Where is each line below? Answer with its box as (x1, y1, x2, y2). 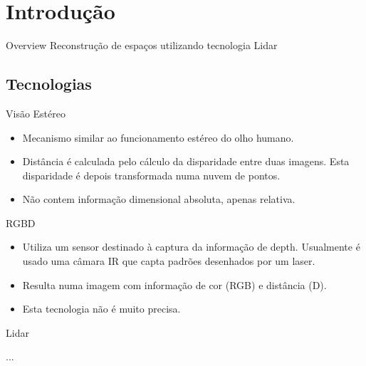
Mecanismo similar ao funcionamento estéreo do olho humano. (22, 130, 294, 145)
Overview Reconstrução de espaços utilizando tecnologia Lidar (6, 38, 278, 53)
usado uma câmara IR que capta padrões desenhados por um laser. (22, 253, 315, 268)
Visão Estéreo (6, 105, 66, 120)
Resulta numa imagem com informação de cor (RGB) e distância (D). (22, 277, 327, 292)
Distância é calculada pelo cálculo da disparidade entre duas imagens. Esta (22, 154, 350, 169)
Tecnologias (6, 73, 92, 95)
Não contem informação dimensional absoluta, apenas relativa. (22, 192, 296, 206)
